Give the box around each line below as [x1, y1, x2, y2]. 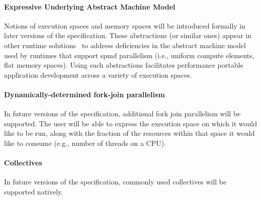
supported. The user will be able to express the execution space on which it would [4, 118, 257, 128]
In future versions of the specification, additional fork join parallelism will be [4, 108, 241, 119]
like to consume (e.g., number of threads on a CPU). [4, 137, 166, 148]
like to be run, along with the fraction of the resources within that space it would [4, 128, 255, 138]
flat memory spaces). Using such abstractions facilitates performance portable [4, 60, 243, 70]
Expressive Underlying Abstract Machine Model [4, 1, 176, 12]
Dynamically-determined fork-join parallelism [4, 89, 165, 99]
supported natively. [4, 186, 63, 196]
